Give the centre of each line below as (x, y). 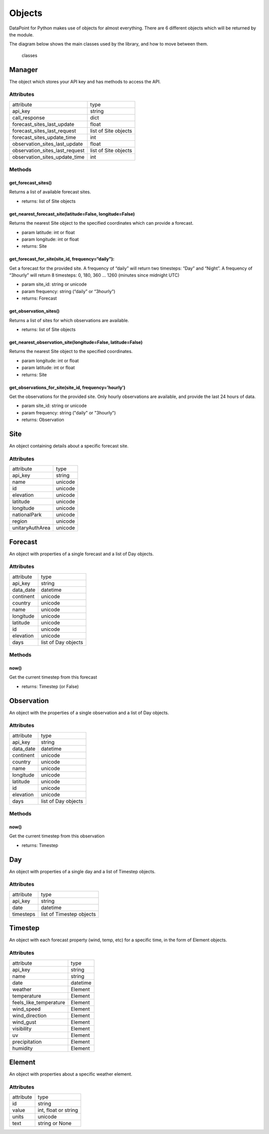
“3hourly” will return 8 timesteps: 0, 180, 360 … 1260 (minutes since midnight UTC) (94, 275)
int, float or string (58, 1110)
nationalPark (27, 515)
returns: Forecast (39, 298)
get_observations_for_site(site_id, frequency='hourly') (67, 387)
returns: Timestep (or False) (50, 686)
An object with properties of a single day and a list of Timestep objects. (82, 871)
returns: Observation (43, 420)
